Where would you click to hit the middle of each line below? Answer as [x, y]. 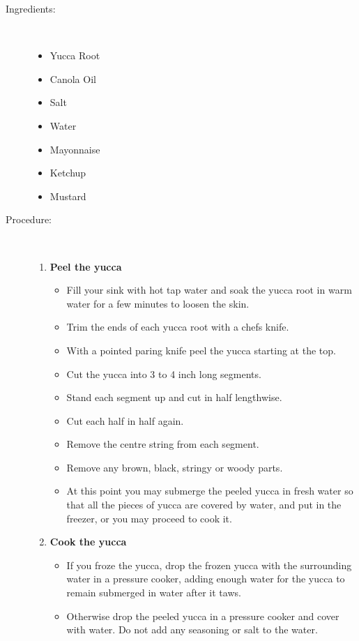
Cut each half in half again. [125, 420]
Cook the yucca [88, 542]
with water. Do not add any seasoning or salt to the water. [192, 629]
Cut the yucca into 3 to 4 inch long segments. [164, 374]
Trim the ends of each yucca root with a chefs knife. [178, 327]
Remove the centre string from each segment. [163, 444]
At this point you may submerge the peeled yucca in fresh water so [210, 491]
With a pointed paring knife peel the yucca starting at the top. [201, 350]
